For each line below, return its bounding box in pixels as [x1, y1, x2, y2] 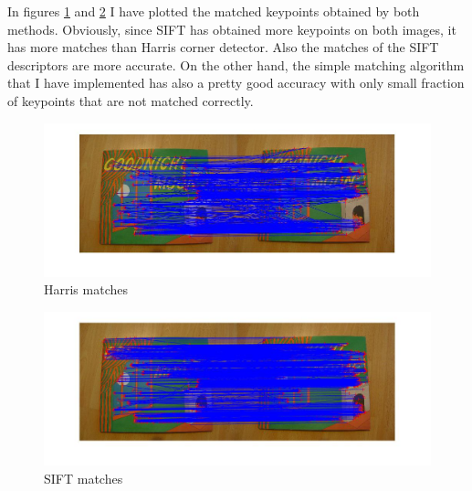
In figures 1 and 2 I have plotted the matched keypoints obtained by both [7, 2, 420, 20]
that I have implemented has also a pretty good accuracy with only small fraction [7, 73, 465, 92]
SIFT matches [44, 469, 123, 488]
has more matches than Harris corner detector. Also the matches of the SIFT [7, 37, 439, 57]
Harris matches [44, 280, 128, 299]
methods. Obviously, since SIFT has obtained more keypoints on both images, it [7, 19, 456, 38]
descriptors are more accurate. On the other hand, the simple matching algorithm [7, 55, 465, 74]
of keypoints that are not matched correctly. [7, 91, 254, 110]
